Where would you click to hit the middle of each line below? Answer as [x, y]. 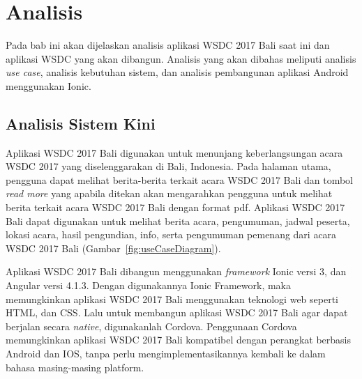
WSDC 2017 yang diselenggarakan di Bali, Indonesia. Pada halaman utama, [168, 166]
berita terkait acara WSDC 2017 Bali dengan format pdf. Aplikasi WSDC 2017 [175, 207]
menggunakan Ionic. [48, 85]
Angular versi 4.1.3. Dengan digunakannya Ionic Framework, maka [148, 285]
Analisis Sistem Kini [81, 123]
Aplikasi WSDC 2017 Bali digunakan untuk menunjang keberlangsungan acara [174, 152]
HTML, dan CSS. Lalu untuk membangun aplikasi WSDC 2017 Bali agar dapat [177, 312]
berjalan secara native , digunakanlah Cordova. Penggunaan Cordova [151, 326]
